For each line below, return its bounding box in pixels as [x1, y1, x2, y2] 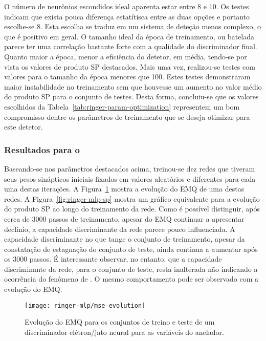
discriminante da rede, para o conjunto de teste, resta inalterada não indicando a [4, 263, 258, 274]
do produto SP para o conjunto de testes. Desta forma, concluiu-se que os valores [4, 91, 259, 102]
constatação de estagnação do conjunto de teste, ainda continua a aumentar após [4, 243, 258, 254]
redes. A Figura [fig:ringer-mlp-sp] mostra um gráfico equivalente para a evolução [4, 193, 260, 204]
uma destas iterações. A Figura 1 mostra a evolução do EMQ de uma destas [4, 183, 245, 194]
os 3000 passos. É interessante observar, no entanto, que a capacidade [4, 253, 222, 264]
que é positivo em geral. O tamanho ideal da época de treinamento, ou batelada [4, 31, 254, 41]
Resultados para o [4, 143, 80, 156]
